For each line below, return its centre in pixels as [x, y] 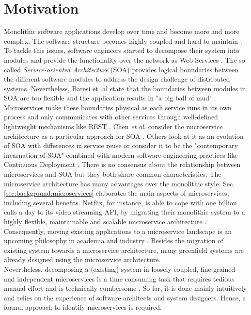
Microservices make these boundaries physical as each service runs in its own [118, 107]
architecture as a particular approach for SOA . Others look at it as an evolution [124, 136]
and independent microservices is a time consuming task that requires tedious [119, 278]
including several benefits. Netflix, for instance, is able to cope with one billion [120, 202]
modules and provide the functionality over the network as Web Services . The [120, 59]
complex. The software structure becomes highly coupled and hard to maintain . [123, 41]
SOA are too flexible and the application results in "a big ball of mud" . [110, 98]
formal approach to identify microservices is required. [83, 307]
